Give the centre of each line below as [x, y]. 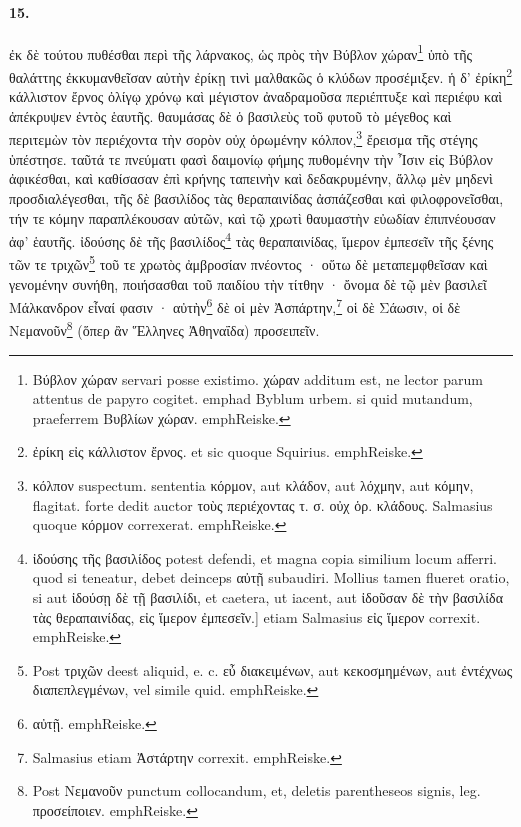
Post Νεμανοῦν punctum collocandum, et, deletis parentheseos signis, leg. [256, 790]
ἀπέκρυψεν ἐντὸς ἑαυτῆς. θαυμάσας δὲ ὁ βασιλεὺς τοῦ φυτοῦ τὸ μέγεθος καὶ [230, 115]
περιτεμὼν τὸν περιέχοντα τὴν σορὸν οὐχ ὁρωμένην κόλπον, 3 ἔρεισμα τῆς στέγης [243, 138]
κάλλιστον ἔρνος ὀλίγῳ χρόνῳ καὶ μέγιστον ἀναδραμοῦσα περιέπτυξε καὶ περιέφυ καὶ [256, 96]
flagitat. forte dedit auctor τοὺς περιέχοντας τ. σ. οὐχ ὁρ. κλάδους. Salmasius [262, 504]
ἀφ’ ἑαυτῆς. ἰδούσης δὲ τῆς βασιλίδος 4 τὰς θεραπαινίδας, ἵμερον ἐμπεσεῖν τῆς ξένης [251, 239]
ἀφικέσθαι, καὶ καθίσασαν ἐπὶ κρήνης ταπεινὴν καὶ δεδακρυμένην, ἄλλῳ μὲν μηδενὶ [251, 178]
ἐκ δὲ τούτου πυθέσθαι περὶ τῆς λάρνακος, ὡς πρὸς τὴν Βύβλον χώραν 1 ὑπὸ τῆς [241, 52]
